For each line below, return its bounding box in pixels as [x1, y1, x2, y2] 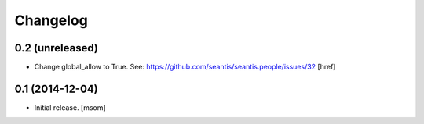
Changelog [14, 12, 88, 29]
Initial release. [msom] [34, 102, 106, 112]
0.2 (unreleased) [14, 41, 98, 55]
